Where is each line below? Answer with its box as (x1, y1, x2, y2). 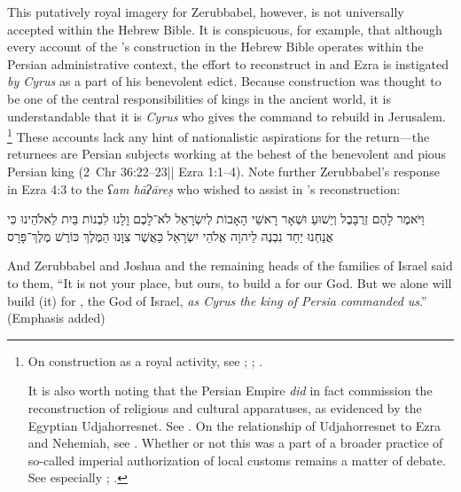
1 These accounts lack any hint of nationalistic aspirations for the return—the (7, 125, 430, 145)
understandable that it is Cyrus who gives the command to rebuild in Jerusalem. (7, 106, 446, 125)
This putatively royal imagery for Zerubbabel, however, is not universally (7, 3, 404, 20)
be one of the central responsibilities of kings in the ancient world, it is (7, 89, 391, 107)
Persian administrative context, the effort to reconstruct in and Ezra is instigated (7, 54, 449, 73)
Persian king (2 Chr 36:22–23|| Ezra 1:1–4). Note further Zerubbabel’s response (7, 162, 440, 180)
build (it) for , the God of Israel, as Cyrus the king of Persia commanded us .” (7, 291, 427, 309)
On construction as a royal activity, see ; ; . (27, 351, 263, 370)
